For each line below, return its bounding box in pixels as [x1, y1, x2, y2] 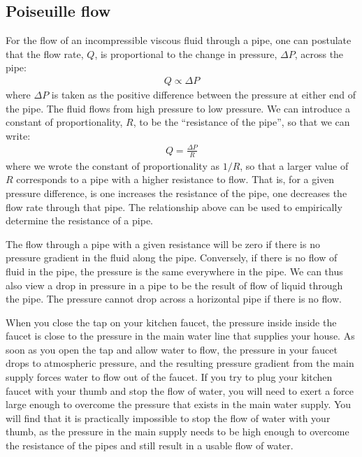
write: [6, 128, 31, 143]
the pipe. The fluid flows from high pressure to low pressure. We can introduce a [6, 101, 350, 115]
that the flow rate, [6, 46, 84, 61]
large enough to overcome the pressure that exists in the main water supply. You [6, 397, 352, 412]
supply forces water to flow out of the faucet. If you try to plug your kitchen [6, 370, 333, 384]
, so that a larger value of [240, 158, 349, 173]
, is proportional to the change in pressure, [94, 46, 277, 61]
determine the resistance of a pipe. [6, 213, 153, 228]
